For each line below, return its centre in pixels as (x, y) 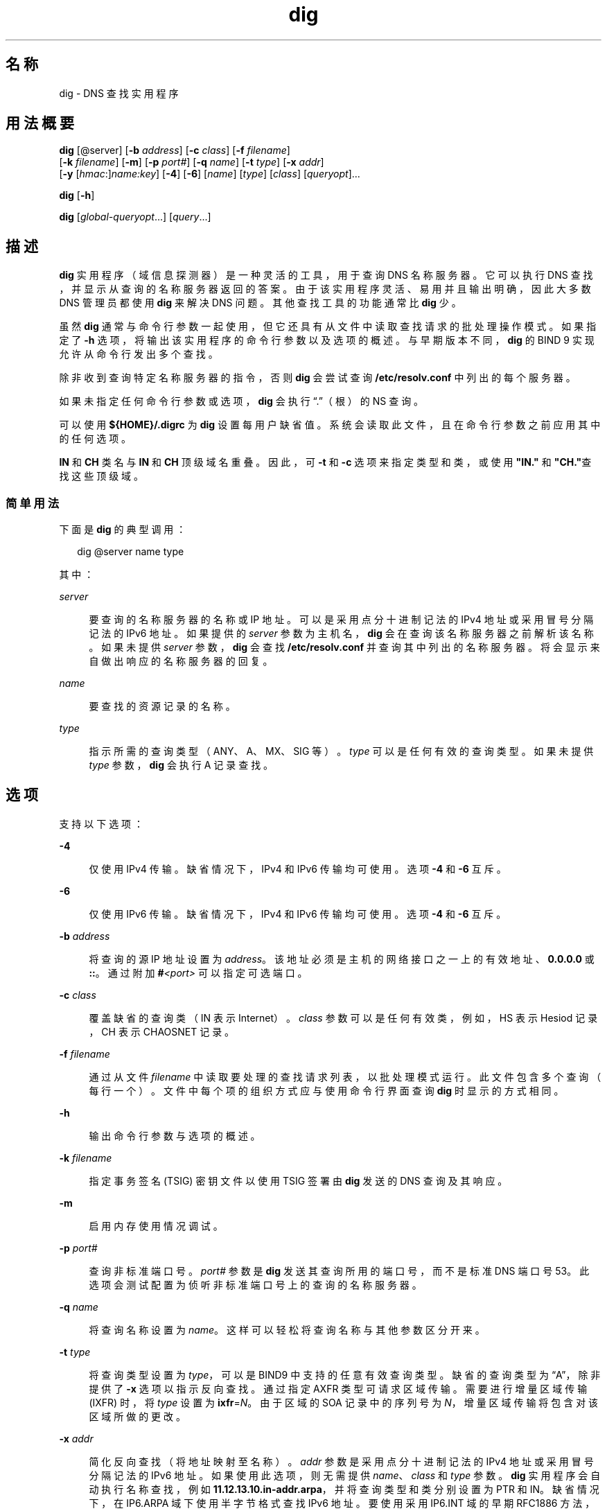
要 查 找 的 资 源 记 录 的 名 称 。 (162, 706)
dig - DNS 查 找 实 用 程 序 (119, 93)
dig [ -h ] (77, 195)
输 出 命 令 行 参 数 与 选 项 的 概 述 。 (175, 1135)
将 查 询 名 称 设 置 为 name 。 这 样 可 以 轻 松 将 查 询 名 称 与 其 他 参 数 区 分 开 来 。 (287, 1329)
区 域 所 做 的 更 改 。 (137, 1416)
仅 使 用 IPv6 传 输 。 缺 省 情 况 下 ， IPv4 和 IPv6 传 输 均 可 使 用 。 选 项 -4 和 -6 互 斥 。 (298, 914)
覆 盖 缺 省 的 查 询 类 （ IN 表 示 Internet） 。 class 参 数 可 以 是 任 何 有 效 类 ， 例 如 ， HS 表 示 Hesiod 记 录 (343, 1017)
